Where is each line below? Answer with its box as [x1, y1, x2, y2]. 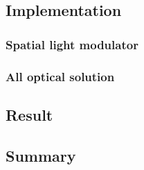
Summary [6, 144, 76, 166]
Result [6, 103, 53, 125]
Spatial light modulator [6, 35, 138, 53]
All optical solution [6, 67, 115, 85]
